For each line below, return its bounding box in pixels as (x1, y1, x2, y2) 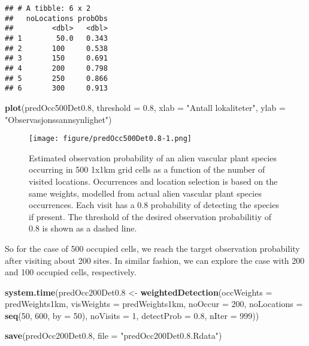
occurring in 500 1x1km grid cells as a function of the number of (29, 163, 265, 176)
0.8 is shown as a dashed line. (29, 222, 137, 234)
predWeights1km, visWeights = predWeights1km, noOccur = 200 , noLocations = (5, 297, 303, 310)
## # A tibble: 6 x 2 (5, 4, 91, 13)
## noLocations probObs (5, 14, 108, 23)
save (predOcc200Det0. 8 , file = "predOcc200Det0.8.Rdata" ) (5, 329, 222, 342)
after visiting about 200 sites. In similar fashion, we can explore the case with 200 (5, 254, 305, 266)
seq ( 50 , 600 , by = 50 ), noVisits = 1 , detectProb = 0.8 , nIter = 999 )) (5, 309, 259, 321)
